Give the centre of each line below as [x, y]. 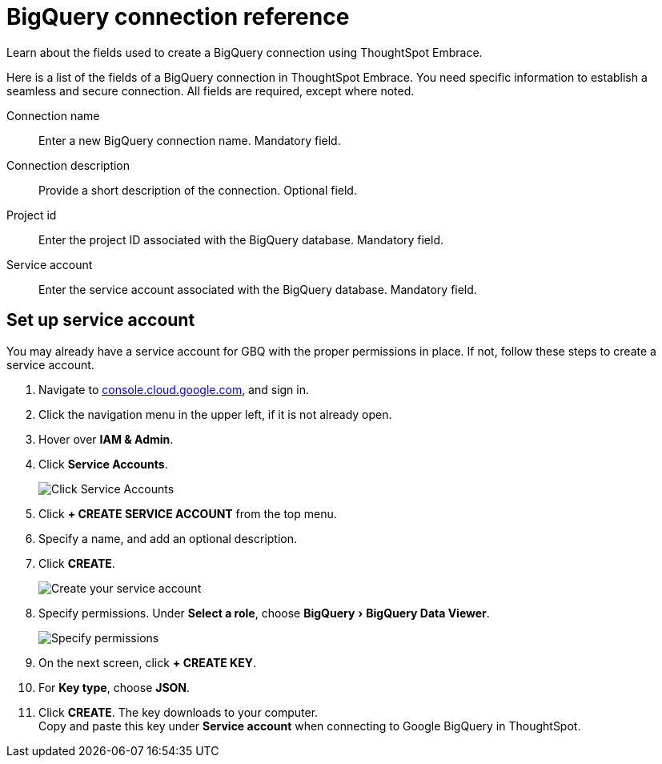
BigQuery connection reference [178, 17]
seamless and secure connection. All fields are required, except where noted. [211, 90]
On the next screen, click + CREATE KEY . [147, 662]
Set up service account [101, 320]
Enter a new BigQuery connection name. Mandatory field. [190, 140]
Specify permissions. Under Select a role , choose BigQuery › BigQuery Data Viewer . [264, 613]
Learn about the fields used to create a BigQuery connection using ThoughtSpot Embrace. [245, 52]
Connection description [68, 165]
